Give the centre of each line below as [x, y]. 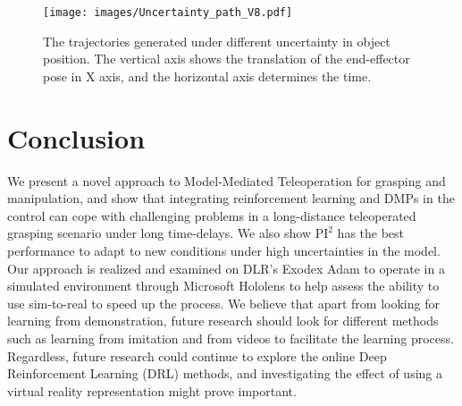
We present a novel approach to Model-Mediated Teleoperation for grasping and [227, 180]
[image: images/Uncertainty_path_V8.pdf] [168, 13]
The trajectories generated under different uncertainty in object [217, 41]
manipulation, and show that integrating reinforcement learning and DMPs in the [231, 198]
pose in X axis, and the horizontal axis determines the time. [207, 76]
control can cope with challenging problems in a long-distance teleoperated [212, 215]
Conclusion [76, 137]
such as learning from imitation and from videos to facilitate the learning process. [231, 338]
